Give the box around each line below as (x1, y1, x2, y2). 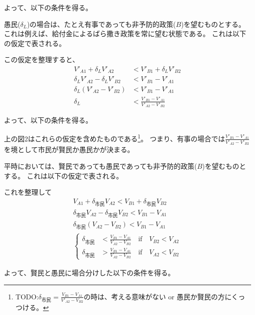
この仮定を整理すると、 (4, 54, 79, 65)
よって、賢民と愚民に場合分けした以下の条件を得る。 (4, 267, 175, 277)
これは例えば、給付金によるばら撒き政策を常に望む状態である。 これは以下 (4, 28, 247, 39)
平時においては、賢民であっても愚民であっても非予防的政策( (4, 161, 197, 171)
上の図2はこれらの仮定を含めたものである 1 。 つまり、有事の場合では (4, 132, 225, 143)
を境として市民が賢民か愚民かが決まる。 (4, 144, 134, 155)
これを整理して (4, 187, 52, 197)
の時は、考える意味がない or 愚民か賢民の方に (83, 291, 231, 301)
